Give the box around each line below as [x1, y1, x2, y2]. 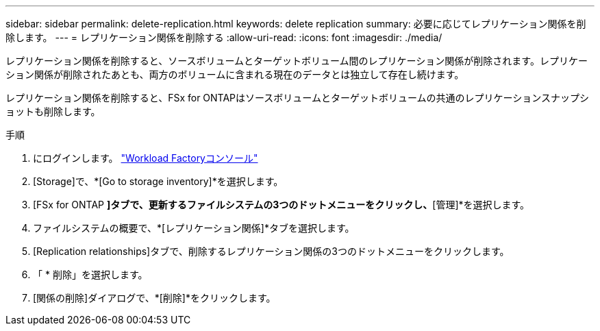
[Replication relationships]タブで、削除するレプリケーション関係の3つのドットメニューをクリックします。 [33, 245, 510, 257]
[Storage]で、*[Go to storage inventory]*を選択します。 [33, 175, 284, 187]
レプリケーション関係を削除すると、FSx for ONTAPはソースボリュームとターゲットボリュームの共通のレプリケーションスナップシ [5, 92, 589, 103]
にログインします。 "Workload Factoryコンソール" [33, 152, 258, 164]
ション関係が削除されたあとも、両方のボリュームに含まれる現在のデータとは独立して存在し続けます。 [5, 69, 464, 80]
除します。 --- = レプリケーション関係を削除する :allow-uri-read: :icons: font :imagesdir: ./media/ [5, 32, 442, 43]
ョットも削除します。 [5, 106, 101, 117]
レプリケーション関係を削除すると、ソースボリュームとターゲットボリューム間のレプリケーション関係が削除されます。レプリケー [5, 55, 588, 66]
